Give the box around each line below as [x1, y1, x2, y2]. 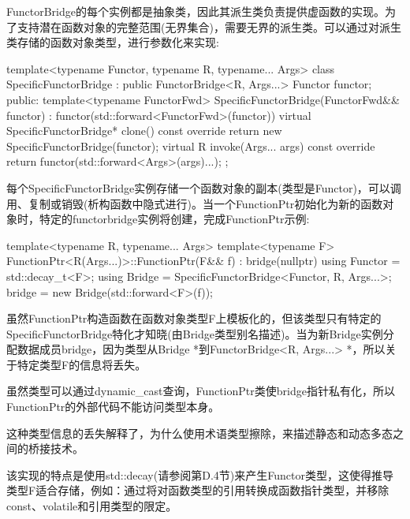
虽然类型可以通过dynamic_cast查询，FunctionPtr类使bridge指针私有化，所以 [6, 383, 395, 399]
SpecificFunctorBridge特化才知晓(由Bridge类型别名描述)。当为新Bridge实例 [6, 325, 383, 342]
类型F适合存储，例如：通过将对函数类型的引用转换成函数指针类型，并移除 [6, 482, 389, 498]
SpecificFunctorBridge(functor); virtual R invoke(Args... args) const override [6, 137, 375, 154]
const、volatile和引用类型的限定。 [6, 498, 177, 514]
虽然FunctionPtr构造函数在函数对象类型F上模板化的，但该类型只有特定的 [6, 310, 382, 327]
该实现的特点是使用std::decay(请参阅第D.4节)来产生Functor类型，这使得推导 [6, 466, 393, 483]
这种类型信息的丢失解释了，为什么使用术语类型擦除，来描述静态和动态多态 [6, 424, 393, 441]
